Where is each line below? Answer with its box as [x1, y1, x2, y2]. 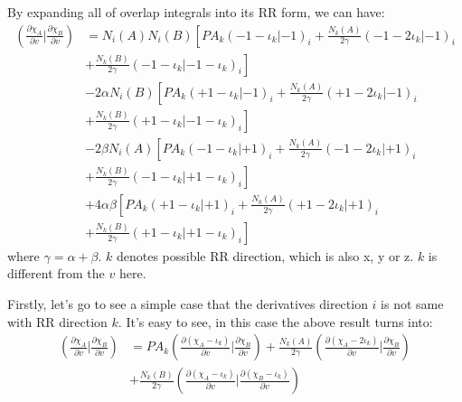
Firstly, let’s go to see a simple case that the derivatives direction [7, 294, 368, 313]
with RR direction [7, 312, 108, 331]
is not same [381, 294, 444, 313]
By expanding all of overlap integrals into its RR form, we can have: [7, 3, 385, 21]
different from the [7, 264, 105, 283]
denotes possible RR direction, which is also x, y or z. [116, 246, 414, 265]
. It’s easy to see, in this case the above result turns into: [118, 312, 433, 331]
